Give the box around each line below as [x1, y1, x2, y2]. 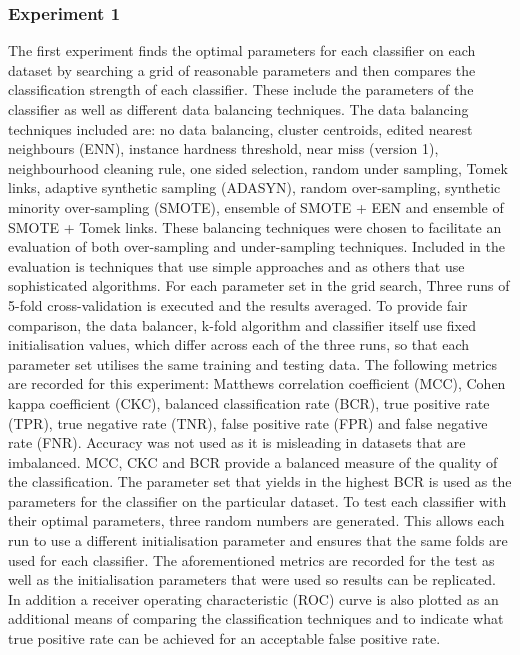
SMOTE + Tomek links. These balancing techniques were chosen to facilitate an [8, 216, 502, 237]
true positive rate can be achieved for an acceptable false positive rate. [8, 628, 441, 649]
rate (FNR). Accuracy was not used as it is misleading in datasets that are [8, 432, 466, 453]
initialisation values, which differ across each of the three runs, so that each [8, 334, 470, 355]
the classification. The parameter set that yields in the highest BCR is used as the [8, 471, 512, 492]
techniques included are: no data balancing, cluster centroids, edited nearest [8, 118, 473, 139]
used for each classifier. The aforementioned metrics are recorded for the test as [8, 549, 495, 570]
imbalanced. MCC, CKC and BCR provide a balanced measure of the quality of [8, 451, 498, 472]
